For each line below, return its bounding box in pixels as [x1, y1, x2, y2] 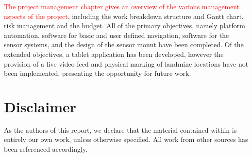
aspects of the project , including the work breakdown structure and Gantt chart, [4, 11, 244, 21]
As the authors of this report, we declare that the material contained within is [4, 124, 237, 135]
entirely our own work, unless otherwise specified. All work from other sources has [4, 134, 248, 144]
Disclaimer [4, 96, 77, 116]
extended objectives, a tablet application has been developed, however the [4, 49, 224, 59]
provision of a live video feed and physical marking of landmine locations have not [4, 58, 249, 69]
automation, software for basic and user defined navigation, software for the [4, 30, 229, 40]
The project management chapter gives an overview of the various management [4, 1, 240, 11]
